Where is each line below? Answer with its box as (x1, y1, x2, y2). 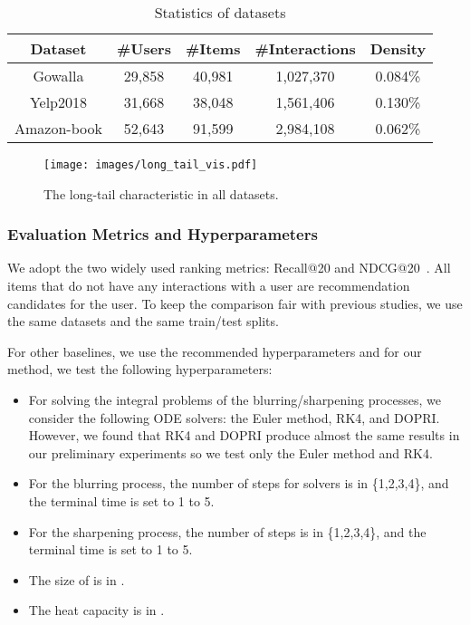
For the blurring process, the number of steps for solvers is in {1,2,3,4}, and (28, 474, 449, 493)
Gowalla (33, 65, 84, 86)
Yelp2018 (29, 91, 88, 112)
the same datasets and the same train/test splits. (7, 312, 279, 331)
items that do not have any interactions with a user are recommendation (7, 276, 410, 295)
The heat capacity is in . (28, 601, 165, 620)
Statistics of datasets (154, 2, 286, 23)
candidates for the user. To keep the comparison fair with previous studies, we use (7, 293, 463, 312)
